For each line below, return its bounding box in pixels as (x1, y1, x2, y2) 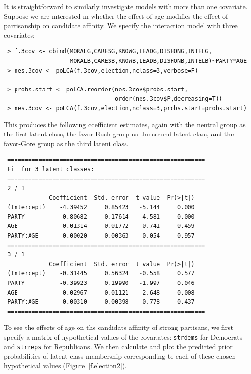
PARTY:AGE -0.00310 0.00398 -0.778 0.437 (7, 299, 195, 306)
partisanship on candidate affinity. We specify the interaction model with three (4, 20, 238, 30)
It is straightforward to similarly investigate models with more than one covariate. (4, 1, 248, 11)
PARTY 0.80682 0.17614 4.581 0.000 (7, 213, 195, 220)
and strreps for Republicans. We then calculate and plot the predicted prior (4, 341, 233, 351)
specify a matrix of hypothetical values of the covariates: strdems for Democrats (4, 332, 243, 342)
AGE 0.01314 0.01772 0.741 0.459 (7, 223, 195, 230)
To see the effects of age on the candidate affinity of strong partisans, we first (4, 322, 234, 332)
